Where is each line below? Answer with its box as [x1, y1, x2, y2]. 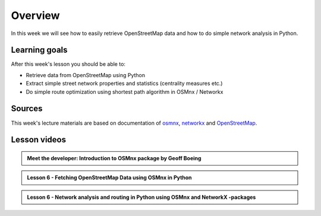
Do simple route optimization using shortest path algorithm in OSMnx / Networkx [26, 88, 224, 95]
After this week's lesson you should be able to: [11, 61, 126, 68]
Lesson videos [11, 135, 67, 145]
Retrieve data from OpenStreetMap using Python [26, 71, 146, 78]
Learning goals [11, 45, 68, 55]
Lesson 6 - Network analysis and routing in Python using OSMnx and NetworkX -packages [27, 193, 256, 201]
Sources [11, 104, 43, 114]
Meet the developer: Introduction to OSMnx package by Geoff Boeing [27, 154, 202, 161]
